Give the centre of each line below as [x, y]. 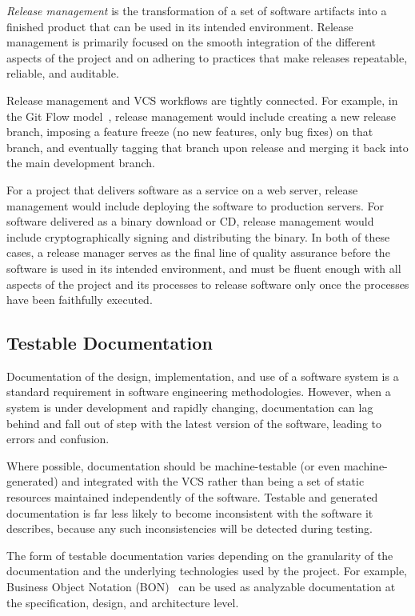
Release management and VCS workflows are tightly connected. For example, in [202, 100]
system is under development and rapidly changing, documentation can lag [190, 408]
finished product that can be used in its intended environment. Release [180, 26]
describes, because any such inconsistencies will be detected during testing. [190, 528]
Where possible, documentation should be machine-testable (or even [174, 465]
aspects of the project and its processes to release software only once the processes [208, 284]
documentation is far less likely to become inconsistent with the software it [190, 512]
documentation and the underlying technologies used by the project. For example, [207, 571]
